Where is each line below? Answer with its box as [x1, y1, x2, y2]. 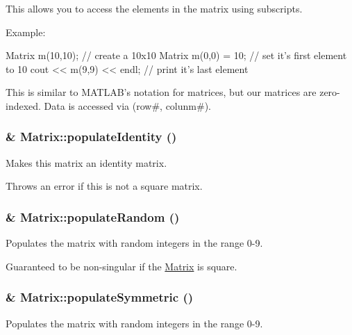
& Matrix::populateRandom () [6, 208, 180, 225]
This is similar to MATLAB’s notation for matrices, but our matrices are [6, 85, 317, 99]
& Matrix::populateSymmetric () [6, 288, 194, 306]
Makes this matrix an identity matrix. [6, 155, 167, 170]
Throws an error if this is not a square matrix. [6, 179, 203, 193]
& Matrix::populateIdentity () [6, 128, 177, 145]
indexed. [6, 98, 41, 113]
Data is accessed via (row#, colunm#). [44, 98, 211, 113]
